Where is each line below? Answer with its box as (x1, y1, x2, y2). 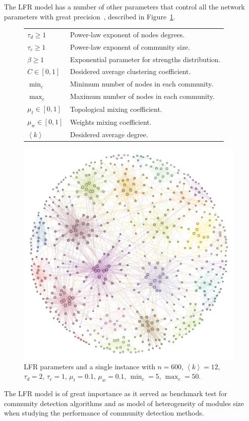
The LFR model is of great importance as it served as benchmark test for (4, 388, 227, 399)
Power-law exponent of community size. (70, 41, 190, 52)
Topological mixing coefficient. (70, 103, 162, 114)
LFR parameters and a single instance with (24, 361, 155, 371)
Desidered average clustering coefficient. (70, 66, 191, 77)
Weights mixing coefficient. (70, 116, 152, 127)
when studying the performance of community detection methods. (4, 408, 204, 418)
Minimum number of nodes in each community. (70, 79, 213, 89)
